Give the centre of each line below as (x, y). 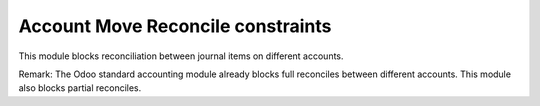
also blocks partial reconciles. (80, 88)
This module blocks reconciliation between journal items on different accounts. (181, 56)
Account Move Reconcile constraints (175, 26)
